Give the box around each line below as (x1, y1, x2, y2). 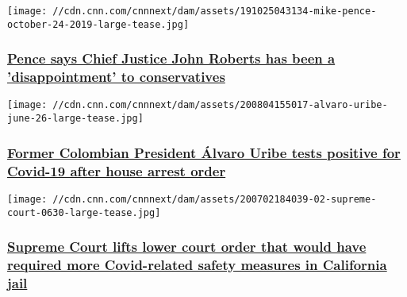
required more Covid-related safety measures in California (7, 255, 387, 275)
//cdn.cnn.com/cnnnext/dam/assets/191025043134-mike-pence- (52, 6, 377, 17)
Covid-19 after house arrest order (7, 160, 226, 180)
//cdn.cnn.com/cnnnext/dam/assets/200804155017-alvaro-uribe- (52, 99, 388, 111)
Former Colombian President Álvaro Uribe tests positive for (7, 142, 401, 162)
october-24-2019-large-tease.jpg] (7, 18, 190, 30)
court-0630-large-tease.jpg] (7, 206, 161, 218)
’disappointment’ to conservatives (7, 67, 225, 87)
